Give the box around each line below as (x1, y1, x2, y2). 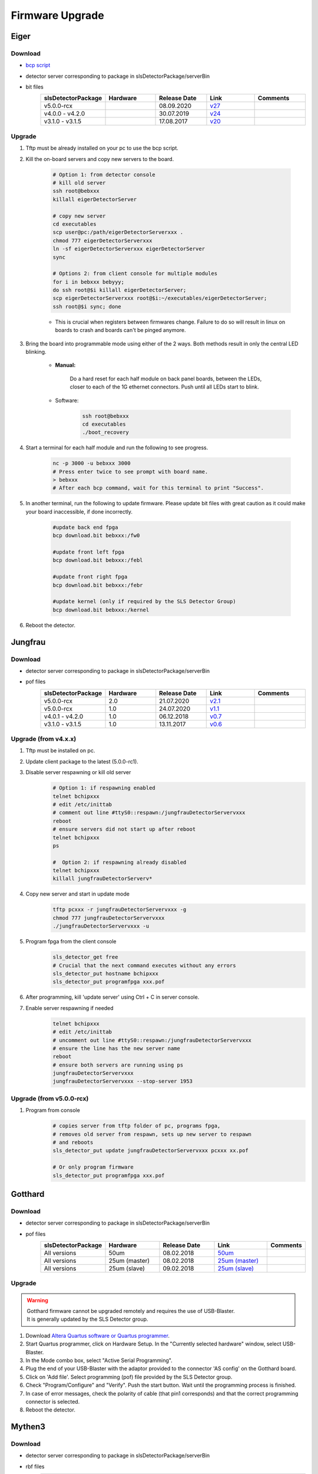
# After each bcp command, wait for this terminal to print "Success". (52, 485, 264, 492)
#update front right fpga (52, 574, 128, 580)
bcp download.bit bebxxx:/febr (52, 581, 144, 588)
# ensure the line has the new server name (52, 1045, 181, 1052)
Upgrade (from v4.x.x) (11, 735, 77, 743)
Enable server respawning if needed (25, 1004, 114, 1011)
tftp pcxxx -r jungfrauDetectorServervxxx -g (52, 906, 187, 913)
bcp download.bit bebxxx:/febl (52, 557, 144, 564)
